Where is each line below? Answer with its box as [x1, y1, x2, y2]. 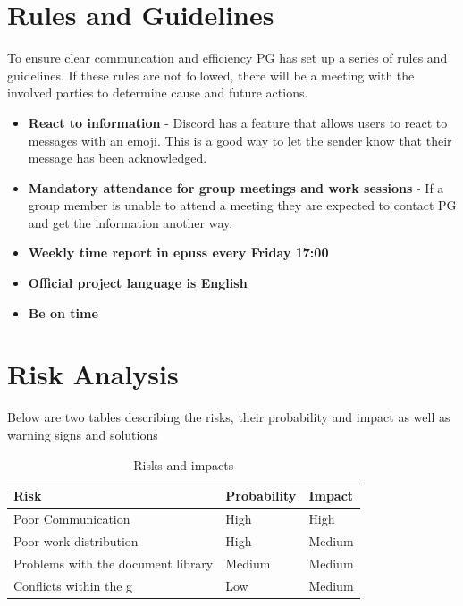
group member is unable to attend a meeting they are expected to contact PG [28, 196, 457, 215]
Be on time [28, 303, 98, 322]
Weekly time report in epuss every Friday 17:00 [28, 243, 329, 262]
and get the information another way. [28, 213, 233, 231]
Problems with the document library [13, 553, 214, 572]
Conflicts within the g [13, 576, 133, 594]
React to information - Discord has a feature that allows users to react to [28, 113, 448, 131]
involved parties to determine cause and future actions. [7, 83, 308, 102]
